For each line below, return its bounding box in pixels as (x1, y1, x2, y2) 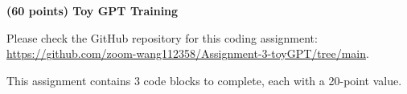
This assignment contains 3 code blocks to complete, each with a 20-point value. (6, 72, 402, 88)
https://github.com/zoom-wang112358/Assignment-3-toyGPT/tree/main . (6, 45, 369, 62)
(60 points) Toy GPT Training (6, 2, 179, 18)
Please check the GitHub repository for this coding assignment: (6, 29, 318, 46)
